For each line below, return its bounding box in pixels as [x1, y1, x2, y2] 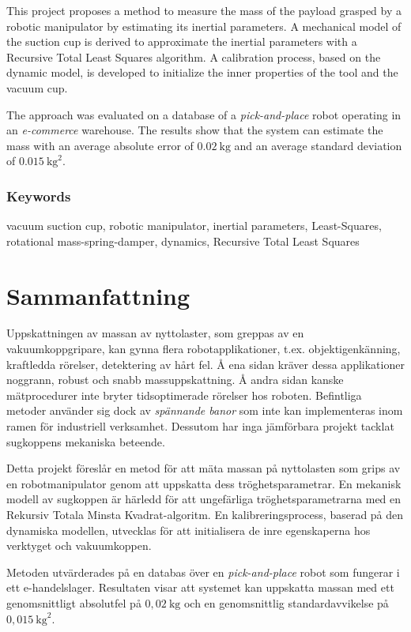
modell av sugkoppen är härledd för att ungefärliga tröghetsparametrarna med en [6, 491, 402, 507]
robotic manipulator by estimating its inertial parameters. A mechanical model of [6, 17, 402, 34]
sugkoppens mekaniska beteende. [6, 433, 165, 450]
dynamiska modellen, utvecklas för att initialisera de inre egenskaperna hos [6, 521, 371, 538]
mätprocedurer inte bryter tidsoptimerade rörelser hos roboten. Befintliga [6, 386, 362, 403]
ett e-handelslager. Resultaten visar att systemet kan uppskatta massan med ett [6, 579, 394, 596]
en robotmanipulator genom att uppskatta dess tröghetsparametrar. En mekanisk [6, 475, 402, 491]
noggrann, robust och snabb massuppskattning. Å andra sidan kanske [6, 371, 344, 388]
